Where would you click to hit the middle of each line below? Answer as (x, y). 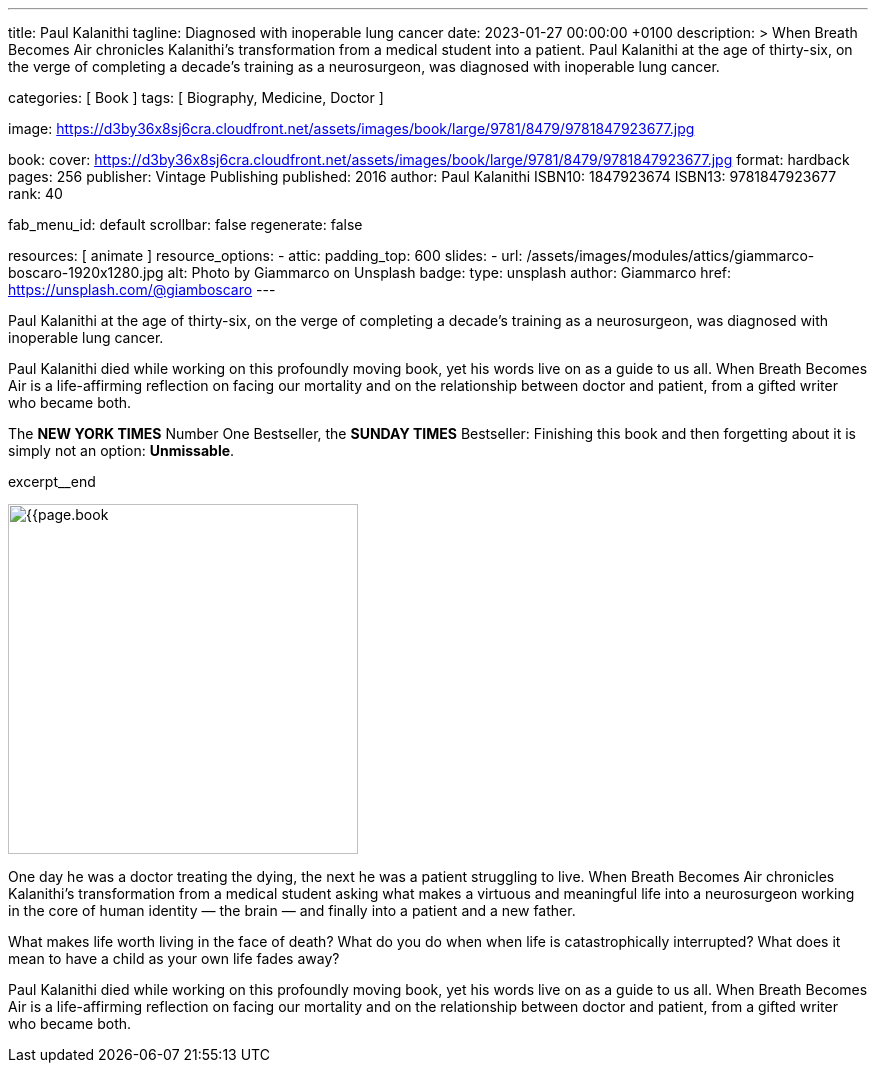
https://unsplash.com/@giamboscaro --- (142, 289)
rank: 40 (35, 193)
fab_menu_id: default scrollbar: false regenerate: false (185, 224)
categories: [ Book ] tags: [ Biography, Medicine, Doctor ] (196, 97)
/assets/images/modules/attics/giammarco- (670, 255)
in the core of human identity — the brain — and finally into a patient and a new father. (292, 910)
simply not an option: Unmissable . (121, 450)
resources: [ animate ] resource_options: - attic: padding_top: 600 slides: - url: (265, 255)
